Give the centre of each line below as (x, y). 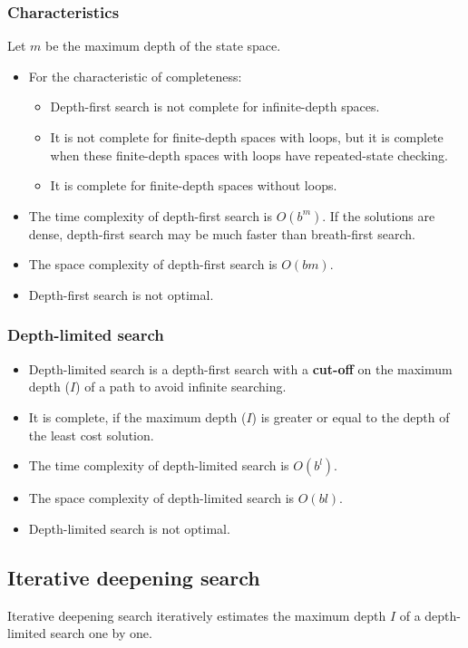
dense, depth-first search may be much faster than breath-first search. (222, 233)
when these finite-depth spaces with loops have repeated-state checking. (249, 155)
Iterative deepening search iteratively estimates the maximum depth (197, 615)
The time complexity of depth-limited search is (159, 465)
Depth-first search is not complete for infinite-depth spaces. (215, 106)
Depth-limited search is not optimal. (129, 528)
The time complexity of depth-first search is (151, 215)
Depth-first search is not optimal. (121, 294)
